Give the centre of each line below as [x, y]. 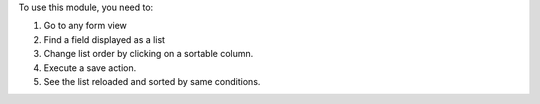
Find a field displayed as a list [104, 39]
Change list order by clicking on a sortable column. [148, 54]
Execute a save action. [90, 67]
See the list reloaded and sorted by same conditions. [152, 81]
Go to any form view [85, 26]
